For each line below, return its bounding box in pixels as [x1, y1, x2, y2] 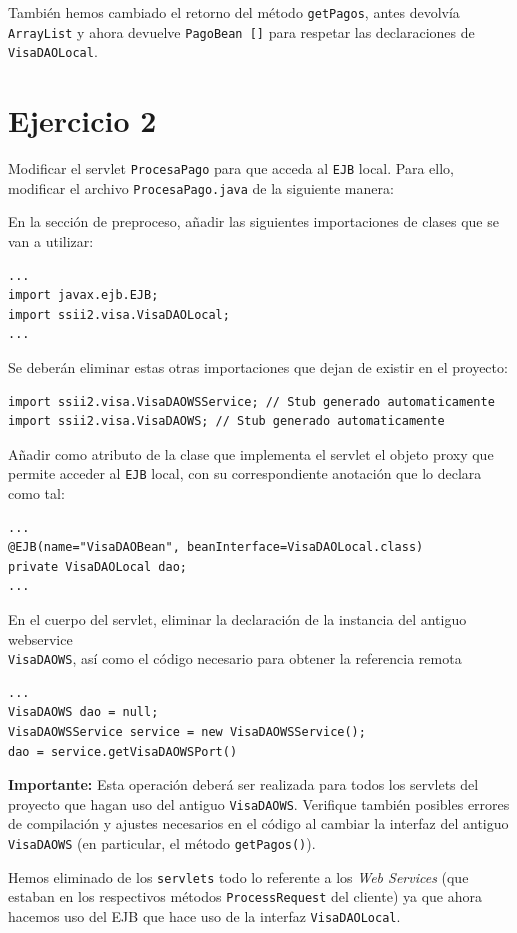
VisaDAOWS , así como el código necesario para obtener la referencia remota [8, 648, 462, 669]
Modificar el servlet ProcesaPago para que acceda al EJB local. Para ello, [8, 158, 454, 179]
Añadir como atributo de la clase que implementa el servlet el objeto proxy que [8, 443, 494, 464]
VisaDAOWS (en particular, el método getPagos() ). [8, 833, 316, 854]
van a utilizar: [8, 231, 94, 251]
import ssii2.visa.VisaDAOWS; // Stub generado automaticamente [8, 414, 445, 429]
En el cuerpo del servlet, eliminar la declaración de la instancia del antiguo [8, 608, 467, 629]
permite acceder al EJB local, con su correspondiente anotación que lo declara [8, 463, 482, 484]
